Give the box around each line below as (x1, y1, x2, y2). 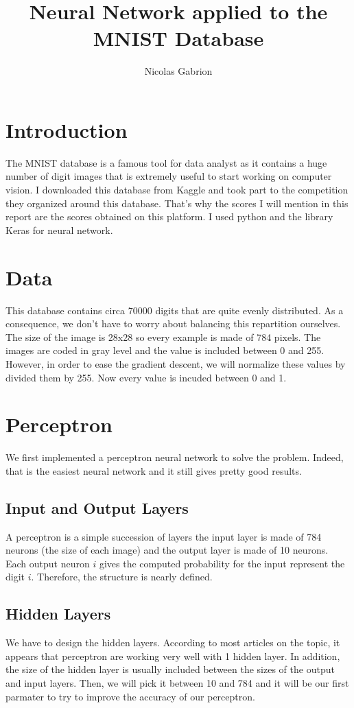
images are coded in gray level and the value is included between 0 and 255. (5, 343, 324, 357)
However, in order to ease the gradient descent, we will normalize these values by (5, 356, 346, 370)
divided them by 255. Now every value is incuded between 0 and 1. (5, 370, 287, 384)
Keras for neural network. (5, 222, 113, 237)
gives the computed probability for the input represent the (99, 556, 345, 570)
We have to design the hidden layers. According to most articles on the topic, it (5, 635, 340, 650)
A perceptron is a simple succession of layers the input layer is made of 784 (5, 529, 322, 543)
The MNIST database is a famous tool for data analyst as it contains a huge (5, 155, 327, 169)
